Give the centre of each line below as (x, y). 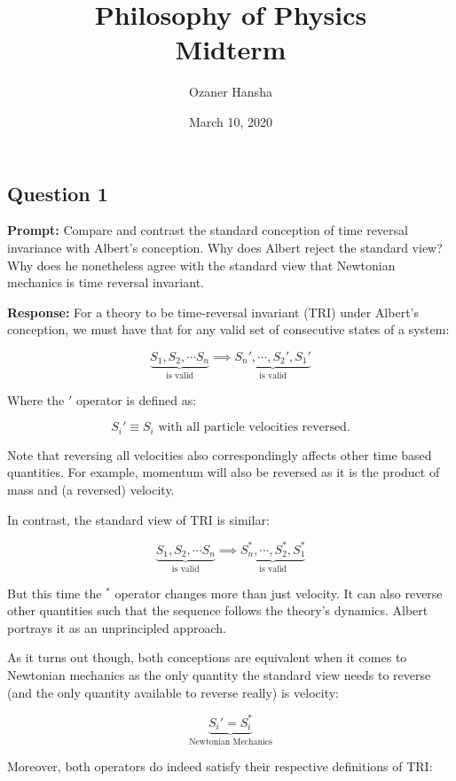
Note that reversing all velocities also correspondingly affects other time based (220, 454)
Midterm (231, 49)
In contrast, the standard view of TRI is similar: (138, 519)
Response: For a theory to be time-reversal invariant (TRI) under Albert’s (213, 312)
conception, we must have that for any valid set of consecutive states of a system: (228, 329)
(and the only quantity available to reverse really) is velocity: (173, 692)
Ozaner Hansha (231, 92)
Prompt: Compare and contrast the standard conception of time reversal (208, 230)
